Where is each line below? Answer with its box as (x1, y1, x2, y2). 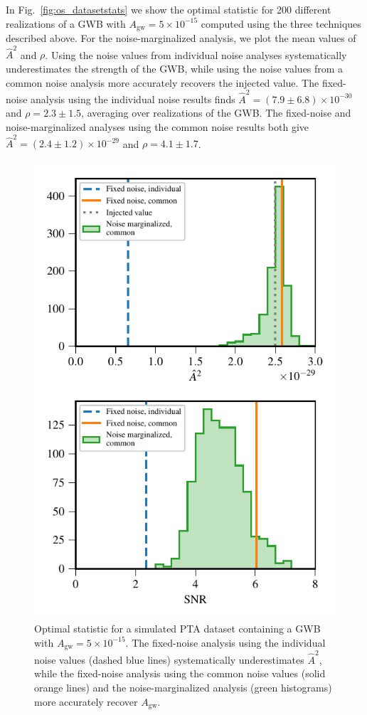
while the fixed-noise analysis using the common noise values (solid (34, 666, 326, 681)
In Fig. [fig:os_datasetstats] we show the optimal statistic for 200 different (6, 2, 331, 16)
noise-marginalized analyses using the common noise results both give (6, 120, 309, 134)
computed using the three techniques (201, 16, 361, 31)
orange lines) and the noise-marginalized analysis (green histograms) (34, 680, 332, 695)
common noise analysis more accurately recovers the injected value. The (6, 75, 319, 90)
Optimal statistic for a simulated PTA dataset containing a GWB (34, 621, 321, 636)
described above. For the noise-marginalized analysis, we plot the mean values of (6, 31, 356, 46)
